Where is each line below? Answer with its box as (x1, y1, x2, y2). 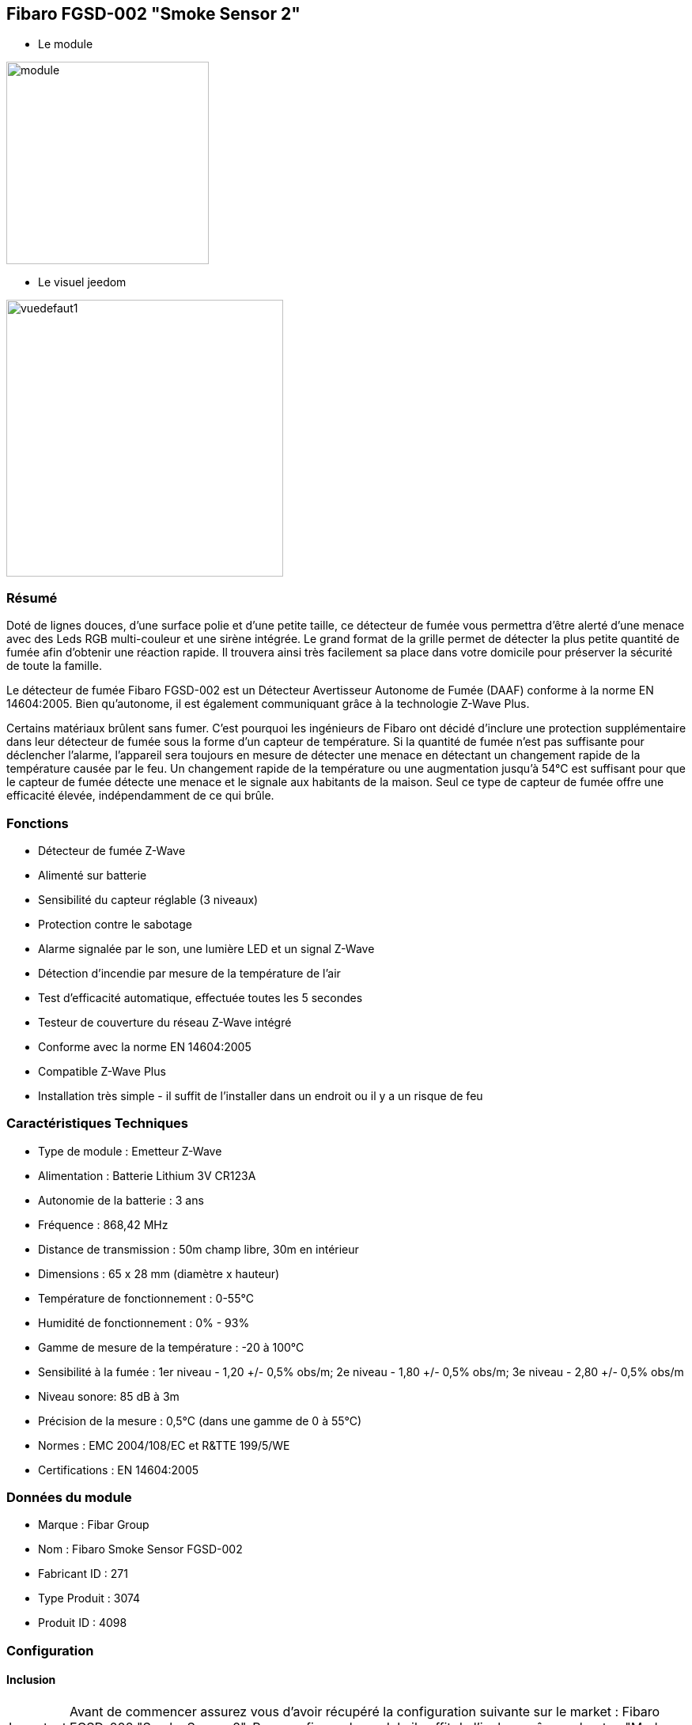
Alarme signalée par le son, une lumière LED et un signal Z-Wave (38, 941, 375, 955)
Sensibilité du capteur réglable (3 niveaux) (38, 892, 259, 906)
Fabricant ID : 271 (38, 1567, 128, 1581)
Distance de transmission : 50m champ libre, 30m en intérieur (38, 1242, 359, 1256)
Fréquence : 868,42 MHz (38, 1217, 168, 1231)
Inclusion (6, 1673, 56, 1687)
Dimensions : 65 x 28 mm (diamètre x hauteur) (38, 1266, 280, 1281)
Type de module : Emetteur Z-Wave (38, 1144, 222, 1158)
